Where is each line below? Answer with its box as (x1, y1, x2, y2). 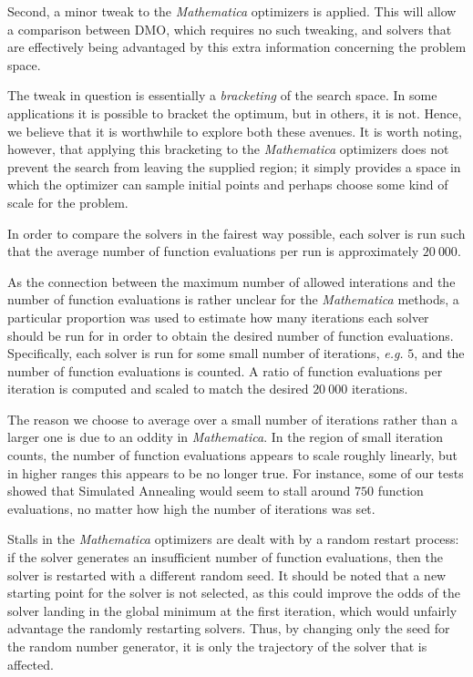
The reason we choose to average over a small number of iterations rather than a (7, 409, 458, 428)
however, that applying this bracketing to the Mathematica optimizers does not (7, 139, 449, 159)
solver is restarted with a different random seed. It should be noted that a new (7, 565, 447, 584)
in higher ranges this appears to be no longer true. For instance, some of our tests (7, 463, 464, 482)
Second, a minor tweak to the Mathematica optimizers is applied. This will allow (7, 2, 457, 20)
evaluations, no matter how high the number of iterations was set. (7, 498, 375, 518)
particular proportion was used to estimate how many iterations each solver (7, 307, 429, 326)
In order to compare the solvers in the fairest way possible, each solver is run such (7, 223, 466, 242)
